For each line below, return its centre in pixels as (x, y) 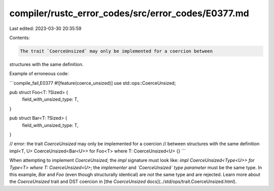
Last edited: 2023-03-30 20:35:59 (45, 28)
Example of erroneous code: (39, 74)
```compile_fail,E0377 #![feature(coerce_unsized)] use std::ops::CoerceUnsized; (93, 83)
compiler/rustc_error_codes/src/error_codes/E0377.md (129, 13)
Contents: (20, 38)
